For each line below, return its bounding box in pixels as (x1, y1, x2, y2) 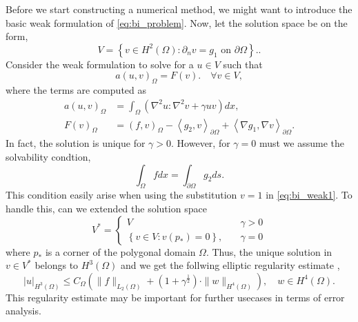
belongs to (34, 258, 79, 272)
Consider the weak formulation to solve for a (6, 57, 194, 71)
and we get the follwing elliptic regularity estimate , (121, 258, 340, 272)
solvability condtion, (6, 150, 91, 164)
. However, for (171, 136, 230, 150)
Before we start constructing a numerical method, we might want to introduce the (6, 2, 352, 16)
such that (223, 57, 263, 71)
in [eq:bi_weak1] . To (266, 188, 352, 202)
